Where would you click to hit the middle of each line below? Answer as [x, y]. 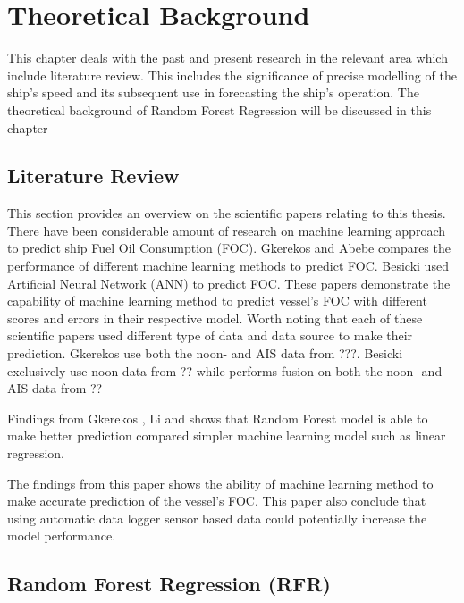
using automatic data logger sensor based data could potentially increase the [217, 518]
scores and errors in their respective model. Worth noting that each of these [215, 318]
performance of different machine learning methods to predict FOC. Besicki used [228, 266]
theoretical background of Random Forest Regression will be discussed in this [219, 109]
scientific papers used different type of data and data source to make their [210, 335]
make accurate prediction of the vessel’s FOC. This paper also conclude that [217, 501]
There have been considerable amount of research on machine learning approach [226, 230]
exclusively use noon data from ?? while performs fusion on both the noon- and [225, 370]
